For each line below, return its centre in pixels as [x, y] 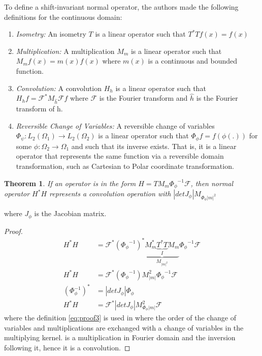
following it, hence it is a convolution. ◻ [67, 347]
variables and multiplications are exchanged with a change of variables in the [124, 327]
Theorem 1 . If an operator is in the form [70, 183]
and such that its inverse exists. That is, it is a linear [154, 146]
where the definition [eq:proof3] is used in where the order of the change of [120, 318]
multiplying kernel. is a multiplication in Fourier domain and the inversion [120, 337]
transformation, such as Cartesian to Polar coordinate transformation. [125, 166]
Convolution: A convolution [59, 88]
